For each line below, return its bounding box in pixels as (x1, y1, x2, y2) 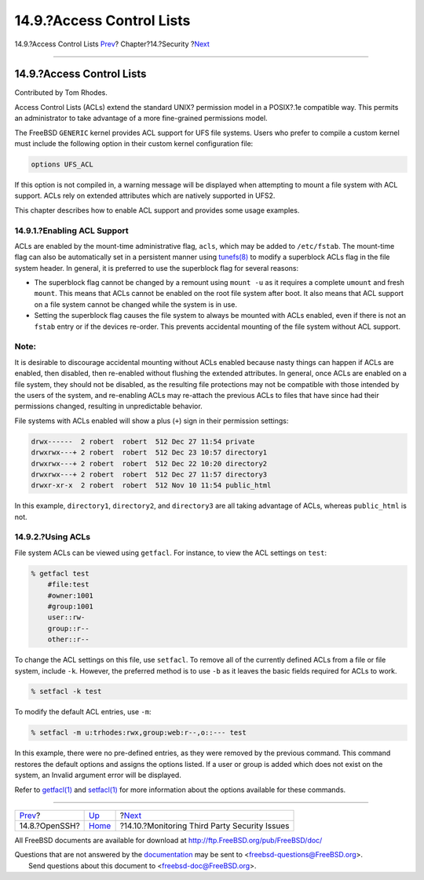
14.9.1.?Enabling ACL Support (14, 225, 129, 236)
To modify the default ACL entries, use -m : (14, 707, 152, 717)
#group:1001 (47, 601, 94, 611)
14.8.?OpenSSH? (19, 820, 80, 831)
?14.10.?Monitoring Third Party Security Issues (119, 820, 290, 831)
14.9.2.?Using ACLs (14, 531, 90, 542)
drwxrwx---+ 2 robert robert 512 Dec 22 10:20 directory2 (31, 459, 268, 468)
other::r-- (47, 635, 90, 644)
